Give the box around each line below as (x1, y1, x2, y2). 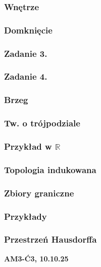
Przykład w (4, 140, 52, 152)
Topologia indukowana (4, 163, 96, 176)
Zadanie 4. (4, 70, 47, 83)
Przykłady (4, 210, 47, 222)
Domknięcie (4, 23, 53, 36)
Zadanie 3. (4, 47, 47, 59)
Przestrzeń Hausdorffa (4, 233, 97, 246)
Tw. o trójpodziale (4, 117, 80, 129)
